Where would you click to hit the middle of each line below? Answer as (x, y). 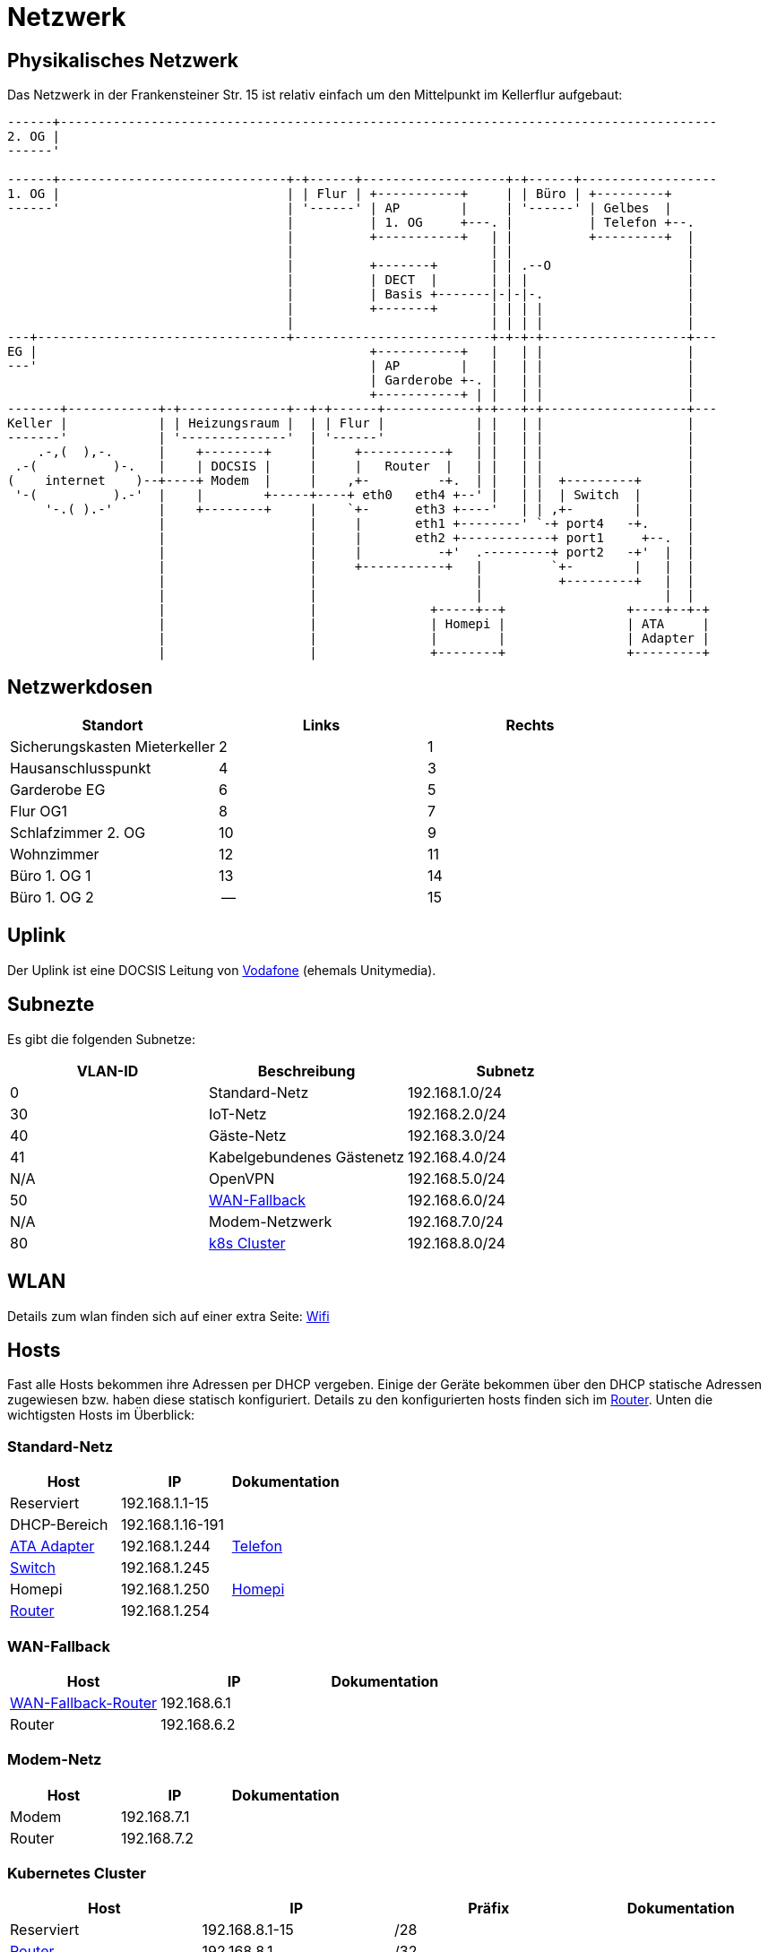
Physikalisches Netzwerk (123, 60)
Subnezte (51, 1005)
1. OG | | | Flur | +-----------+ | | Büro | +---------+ (340, 194)
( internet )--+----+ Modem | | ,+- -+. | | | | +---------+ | (351, 481)
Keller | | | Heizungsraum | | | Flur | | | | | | (351, 423)
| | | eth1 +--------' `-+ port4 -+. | (427, 524)
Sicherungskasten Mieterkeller (113, 747)
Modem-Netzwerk (271, 1221)
